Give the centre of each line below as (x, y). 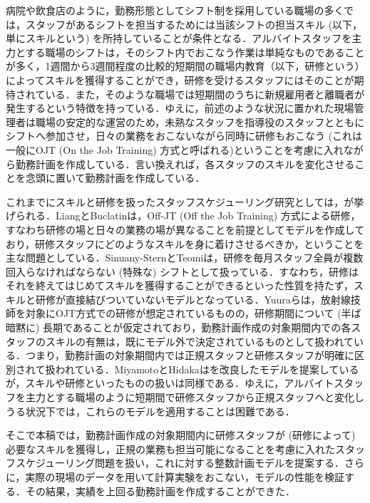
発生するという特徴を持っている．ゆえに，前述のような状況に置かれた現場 (180, 108)
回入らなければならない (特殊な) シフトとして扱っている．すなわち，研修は (183, 271)
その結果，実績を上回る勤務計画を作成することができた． (160, 491)
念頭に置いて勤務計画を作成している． (115, 178)
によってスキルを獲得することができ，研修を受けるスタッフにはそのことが (180, 79)
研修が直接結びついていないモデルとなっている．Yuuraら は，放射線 (193, 299)
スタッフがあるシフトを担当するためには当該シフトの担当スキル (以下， (194, 24)
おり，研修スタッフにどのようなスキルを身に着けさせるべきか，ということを (185, 243)
